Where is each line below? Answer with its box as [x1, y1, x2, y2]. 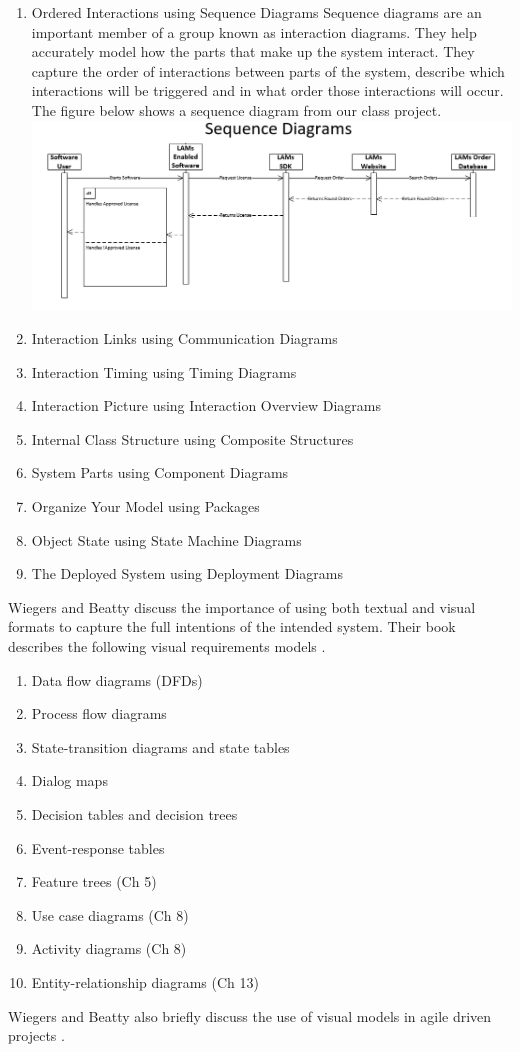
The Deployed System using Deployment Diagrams [31, 563, 343, 584]
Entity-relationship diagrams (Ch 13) [31, 971, 259, 992]
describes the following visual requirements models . [8, 636, 326, 657]
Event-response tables [31, 837, 165, 858]
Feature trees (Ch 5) [31, 871, 157, 892]
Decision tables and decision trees [31, 803, 238, 824]
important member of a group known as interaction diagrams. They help [31, 21, 477, 42]
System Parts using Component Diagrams [31, 462, 289, 483]
